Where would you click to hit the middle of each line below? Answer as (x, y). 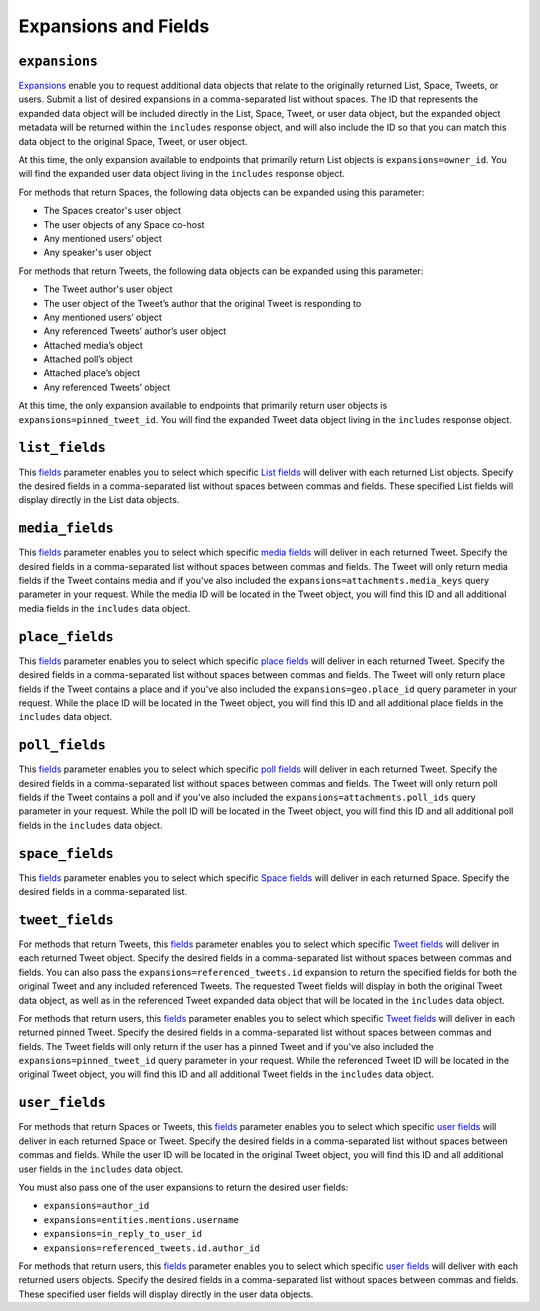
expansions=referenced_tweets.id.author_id (151, 1248)
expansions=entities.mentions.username (141, 1219)
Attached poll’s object (88, 359)
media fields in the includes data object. (104, 608)
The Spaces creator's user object (112, 211)
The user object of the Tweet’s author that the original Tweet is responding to (202, 303)
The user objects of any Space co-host (124, 224)
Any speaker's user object (97, 252)
